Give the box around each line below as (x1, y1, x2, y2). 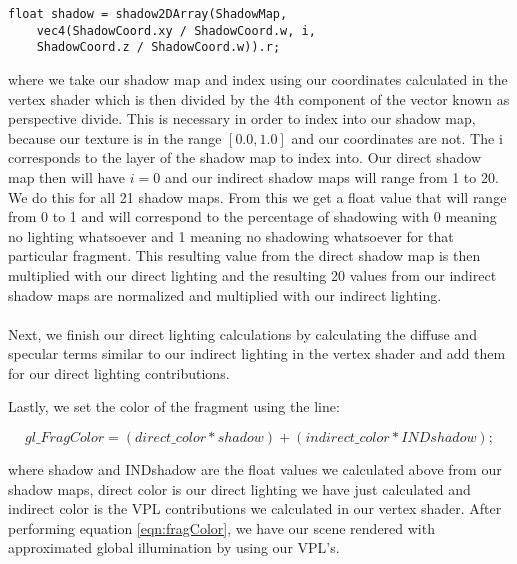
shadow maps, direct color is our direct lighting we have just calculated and (8, 478, 471, 499)
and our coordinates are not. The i (291, 127, 503, 148)
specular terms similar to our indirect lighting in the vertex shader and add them (8, 343, 506, 364)
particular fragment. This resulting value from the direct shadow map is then (8, 245, 481, 266)
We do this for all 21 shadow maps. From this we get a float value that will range (8, 186, 507, 207)
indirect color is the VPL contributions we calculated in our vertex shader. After (8, 498, 502, 519)
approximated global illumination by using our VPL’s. (8, 537, 340, 558)
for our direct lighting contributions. (8, 362, 230, 383)
